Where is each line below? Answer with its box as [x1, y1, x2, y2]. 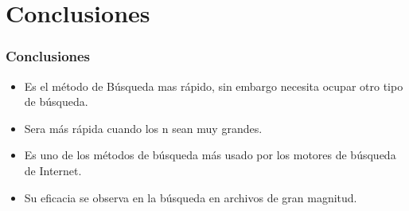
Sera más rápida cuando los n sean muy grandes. [24, 119, 263, 136]
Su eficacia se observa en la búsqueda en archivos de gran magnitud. [24, 189, 357, 205]
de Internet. [24, 162, 82, 178]
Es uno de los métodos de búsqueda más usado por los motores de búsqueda [24, 147, 396, 163]
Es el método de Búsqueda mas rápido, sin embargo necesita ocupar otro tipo [24, 77, 403, 94]
